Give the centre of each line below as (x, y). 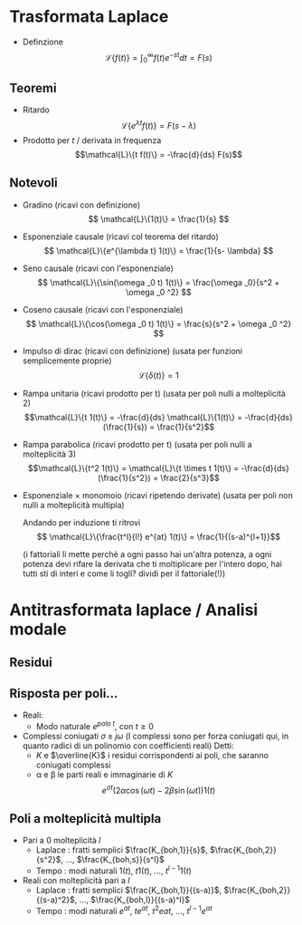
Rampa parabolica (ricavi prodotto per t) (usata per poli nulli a (137, 444)
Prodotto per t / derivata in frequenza (92, 140)
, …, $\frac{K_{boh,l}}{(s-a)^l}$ (132, 900)
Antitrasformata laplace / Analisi (134, 610)
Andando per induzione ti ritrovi (81, 522)
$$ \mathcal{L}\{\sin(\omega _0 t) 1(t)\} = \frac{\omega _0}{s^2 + (159, 282)
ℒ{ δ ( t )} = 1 (159, 375)
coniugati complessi (73, 765)
